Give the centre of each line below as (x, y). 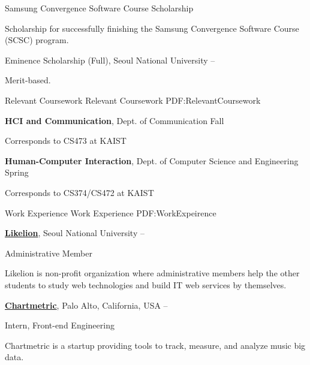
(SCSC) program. (37, 40)
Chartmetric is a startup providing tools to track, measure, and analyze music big (155, 345)
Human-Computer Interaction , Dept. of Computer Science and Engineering (152, 160)
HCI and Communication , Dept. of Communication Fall (115, 120)
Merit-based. (28, 80)
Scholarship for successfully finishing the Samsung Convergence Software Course (152, 28)
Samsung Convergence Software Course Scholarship (99, 8)
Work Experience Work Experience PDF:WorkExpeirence (111, 212)
